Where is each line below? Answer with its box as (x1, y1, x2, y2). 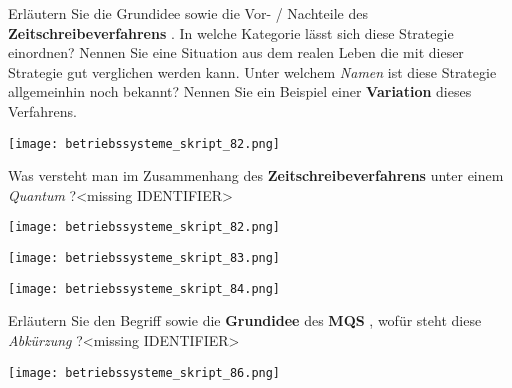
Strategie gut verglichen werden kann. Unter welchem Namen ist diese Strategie (8, 61, 497, 82)
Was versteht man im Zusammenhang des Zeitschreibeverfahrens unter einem (8, 165, 504, 186)
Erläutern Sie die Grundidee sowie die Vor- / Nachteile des (8, 3, 368, 23)
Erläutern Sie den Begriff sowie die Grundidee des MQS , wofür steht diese (8, 310, 482, 331)
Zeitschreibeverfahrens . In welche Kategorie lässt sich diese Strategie (8, 22, 454, 43)
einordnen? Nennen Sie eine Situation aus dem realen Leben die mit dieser (8, 42, 464, 63)
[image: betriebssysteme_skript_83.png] (8, 251, 281, 266)
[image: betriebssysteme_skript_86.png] (8, 365, 281, 380)
